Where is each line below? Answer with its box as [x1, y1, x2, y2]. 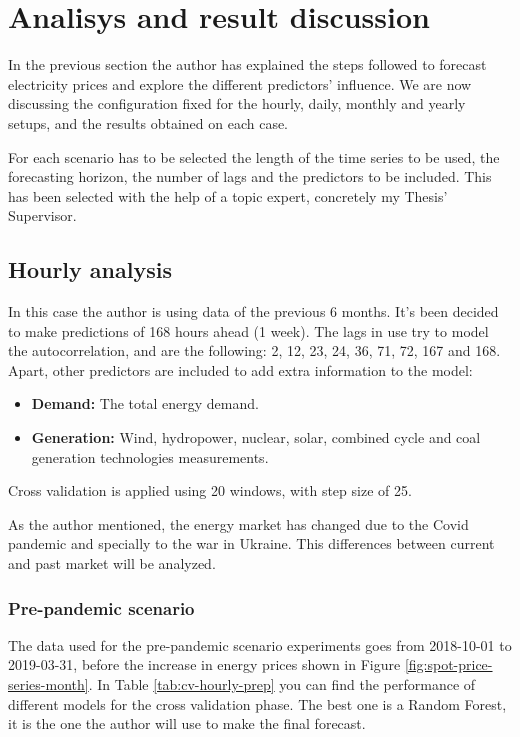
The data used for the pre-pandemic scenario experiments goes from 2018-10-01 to [8, 634, 512, 655]
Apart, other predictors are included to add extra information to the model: [8, 359, 473, 380]
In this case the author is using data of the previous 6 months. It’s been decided [8, 301, 499, 322]
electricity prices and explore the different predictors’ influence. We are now [8, 73, 472, 94]
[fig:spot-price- [404, 654, 493, 675]
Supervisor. [8, 205, 77, 226]
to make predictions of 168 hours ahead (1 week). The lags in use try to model [8, 320, 489, 341]
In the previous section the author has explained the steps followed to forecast [8, 54, 487, 75]
